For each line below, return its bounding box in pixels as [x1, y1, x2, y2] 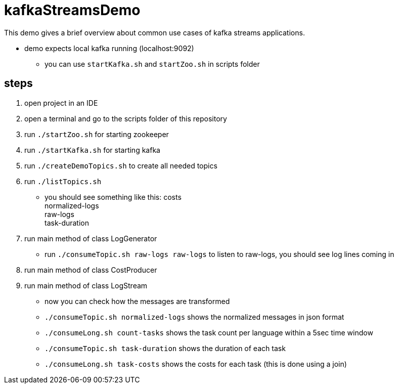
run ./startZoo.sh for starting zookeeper [24, 130, 169, 139]
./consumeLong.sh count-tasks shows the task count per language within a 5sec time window [45, 328, 373, 337]
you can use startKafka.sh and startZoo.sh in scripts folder [45, 59, 260, 68]
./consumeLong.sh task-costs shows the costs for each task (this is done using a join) [45, 359, 347, 368]
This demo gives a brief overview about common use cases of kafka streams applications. [4, 28, 305, 37]
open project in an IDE [24, 98, 98, 107]
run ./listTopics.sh [24, 177, 102, 186]
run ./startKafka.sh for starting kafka [24, 145, 160, 154]
